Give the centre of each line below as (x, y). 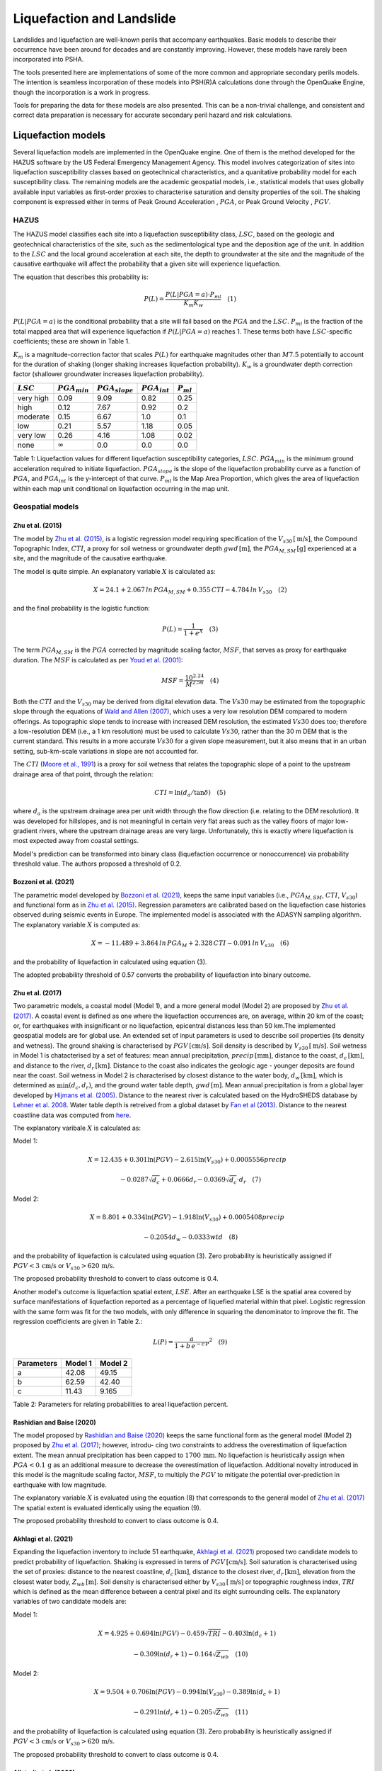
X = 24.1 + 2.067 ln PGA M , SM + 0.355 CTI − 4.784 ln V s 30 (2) (190, 590)
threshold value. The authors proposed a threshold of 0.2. (97, 864)
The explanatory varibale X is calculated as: (77, 1128)
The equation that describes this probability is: (81, 277)
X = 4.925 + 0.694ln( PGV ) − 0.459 (151, 1634)
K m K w (193, 303)
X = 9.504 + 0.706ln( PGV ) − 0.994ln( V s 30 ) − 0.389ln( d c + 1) (187, 1693)
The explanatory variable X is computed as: (77, 924)
